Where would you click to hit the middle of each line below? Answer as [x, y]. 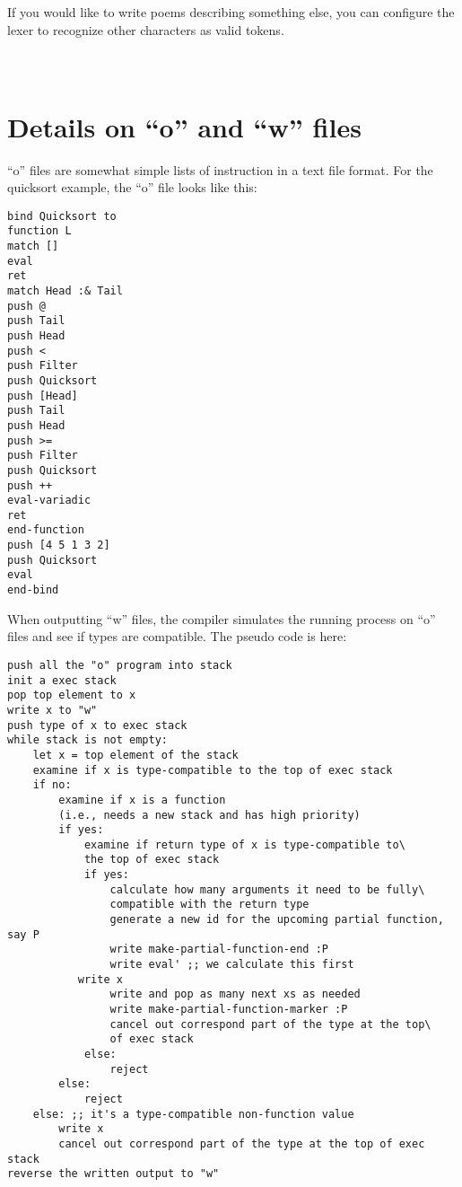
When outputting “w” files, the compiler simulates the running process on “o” [222, 618]
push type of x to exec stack [97, 725]
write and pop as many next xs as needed [235, 994]
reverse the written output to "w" [113, 1174]
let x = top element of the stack [135, 755]
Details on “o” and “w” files [184, 126]
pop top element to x [72, 695]
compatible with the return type [209, 905]
